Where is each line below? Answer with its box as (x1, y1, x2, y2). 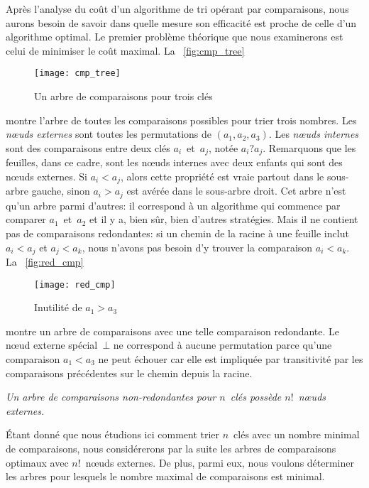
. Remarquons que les (263, 140, 356, 155)
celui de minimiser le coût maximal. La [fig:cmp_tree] (6, 43, 245, 58)
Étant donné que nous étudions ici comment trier (6, 427, 220, 442)
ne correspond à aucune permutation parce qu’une (113, 337, 332, 352)
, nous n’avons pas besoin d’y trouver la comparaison (82, 239, 313, 254)
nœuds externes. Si (6, 168, 87, 183)
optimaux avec (6, 455, 69, 470)
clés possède (230, 389, 282, 404)
